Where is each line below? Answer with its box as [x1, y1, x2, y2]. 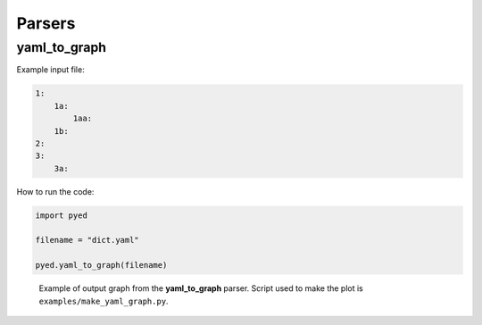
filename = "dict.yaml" [35, 235, 140, 246]
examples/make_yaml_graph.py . [38, 296, 169, 306]
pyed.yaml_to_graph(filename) [35, 260, 168, 271]
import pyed [35, 210, 88, 221]
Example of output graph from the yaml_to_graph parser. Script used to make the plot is [38, 283, 363, 294]
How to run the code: [16, 186, 95, 196]
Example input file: [16, 64, 85, 75]
